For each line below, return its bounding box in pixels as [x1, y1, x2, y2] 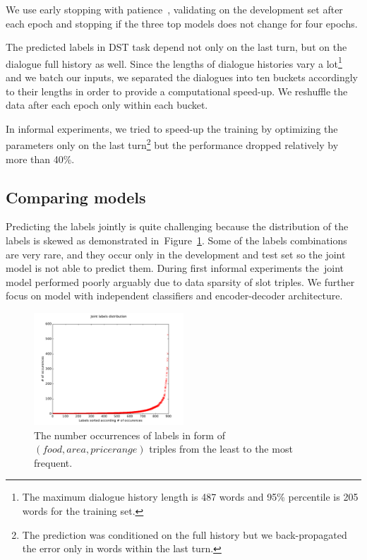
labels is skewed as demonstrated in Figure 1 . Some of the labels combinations [6, 233, 347, 248]
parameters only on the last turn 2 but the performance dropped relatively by [6, 136, 339, 153]
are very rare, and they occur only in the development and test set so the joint [6, 246, 346, 261]
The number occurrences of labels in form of [34, 427, 225, 442]
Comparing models [6, 186, 146, 208]
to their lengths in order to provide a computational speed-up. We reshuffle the [6, 83, 348, 98]
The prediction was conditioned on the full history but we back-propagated [22, 527, 347, 542]
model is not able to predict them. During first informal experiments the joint [6, 261, 344, 275]
